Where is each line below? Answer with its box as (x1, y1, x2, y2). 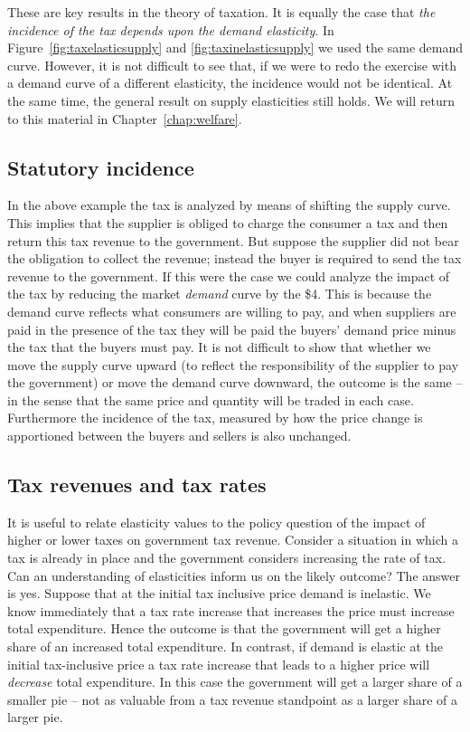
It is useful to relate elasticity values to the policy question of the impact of (7, 512, 426, 531)
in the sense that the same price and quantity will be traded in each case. (7, 390, 414, 409)
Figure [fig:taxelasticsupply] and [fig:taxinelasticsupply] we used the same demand (7, 38, 464, 57)
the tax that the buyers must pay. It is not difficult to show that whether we (7, 337, 431, 356)
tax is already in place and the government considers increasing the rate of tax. (7, 548, 446, 567)
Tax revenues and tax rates (7, 471, 267, 499)
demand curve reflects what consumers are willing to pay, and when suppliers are (7, 301, 456, 320)
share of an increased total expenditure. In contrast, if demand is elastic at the (7, 637, 443, 656)
